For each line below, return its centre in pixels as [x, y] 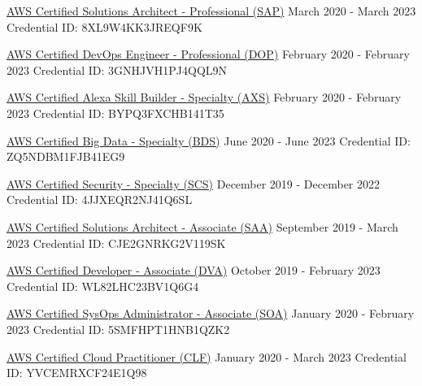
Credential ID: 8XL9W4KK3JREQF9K [104, 26]
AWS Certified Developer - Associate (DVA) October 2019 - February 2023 [194, 270]
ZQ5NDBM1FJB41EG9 [66, 156]
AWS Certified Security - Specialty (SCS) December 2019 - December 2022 [194, 183]
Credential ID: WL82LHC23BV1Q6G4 [103, 286]
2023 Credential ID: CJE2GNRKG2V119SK [116, 243]
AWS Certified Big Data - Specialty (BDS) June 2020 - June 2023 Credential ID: [209, 140]
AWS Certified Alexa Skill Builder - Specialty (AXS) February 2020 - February [204, 97]
